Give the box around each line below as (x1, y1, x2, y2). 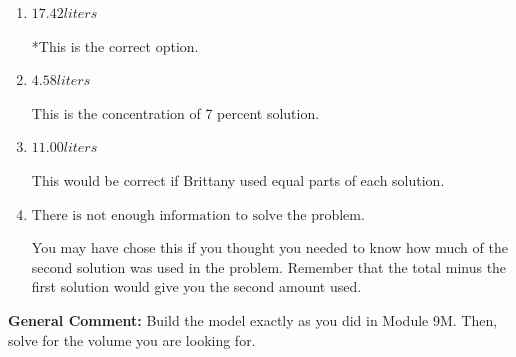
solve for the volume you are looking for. (8, 329, 256, 350)
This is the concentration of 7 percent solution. (31, 102, 320, 123)
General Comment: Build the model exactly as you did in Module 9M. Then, (8, 309, 498, 330)
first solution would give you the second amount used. (31, 276, 362, 297)
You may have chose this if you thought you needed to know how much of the (31, 237, 508, 258)
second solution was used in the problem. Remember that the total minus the (31, 256, 507, 277)
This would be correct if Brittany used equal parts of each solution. (31, 169, 445, 190)
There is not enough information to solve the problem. (31, 208, 365, 223)
